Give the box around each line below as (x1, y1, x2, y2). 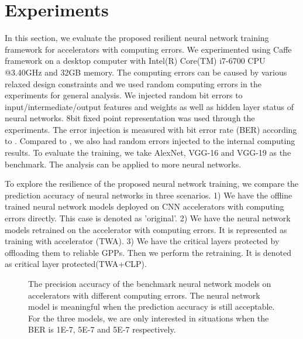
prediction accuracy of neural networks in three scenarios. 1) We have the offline (5, 189, 292, 201)
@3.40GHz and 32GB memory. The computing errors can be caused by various (5, 66, 287, 78)
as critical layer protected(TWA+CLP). (5, 258, 147, 270)
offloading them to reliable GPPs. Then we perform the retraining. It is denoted (5, 246, 292, 258)
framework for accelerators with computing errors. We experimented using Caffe (5, 43, 292, 55)
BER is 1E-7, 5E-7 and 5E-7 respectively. (28, 323, 176, 335)
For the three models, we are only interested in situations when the (28, 311, 269, 324)
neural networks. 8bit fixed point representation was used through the (5, 112, 255, 124)
